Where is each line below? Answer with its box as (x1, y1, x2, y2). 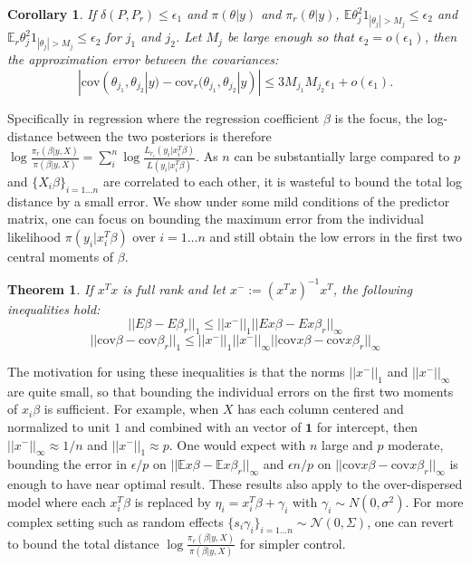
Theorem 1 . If (7, 279, 93, 298)
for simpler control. (239, 533, 346, 552)
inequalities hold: (7, 299, 101, 318)
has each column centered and (237, 399, 404, 418)
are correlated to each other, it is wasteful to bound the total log (102, 171, 463, 190)
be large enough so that (226, 27, 354, 46)
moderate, (388, 435, 444, 454)
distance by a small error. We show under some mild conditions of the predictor (7, 191, 450, 210)
